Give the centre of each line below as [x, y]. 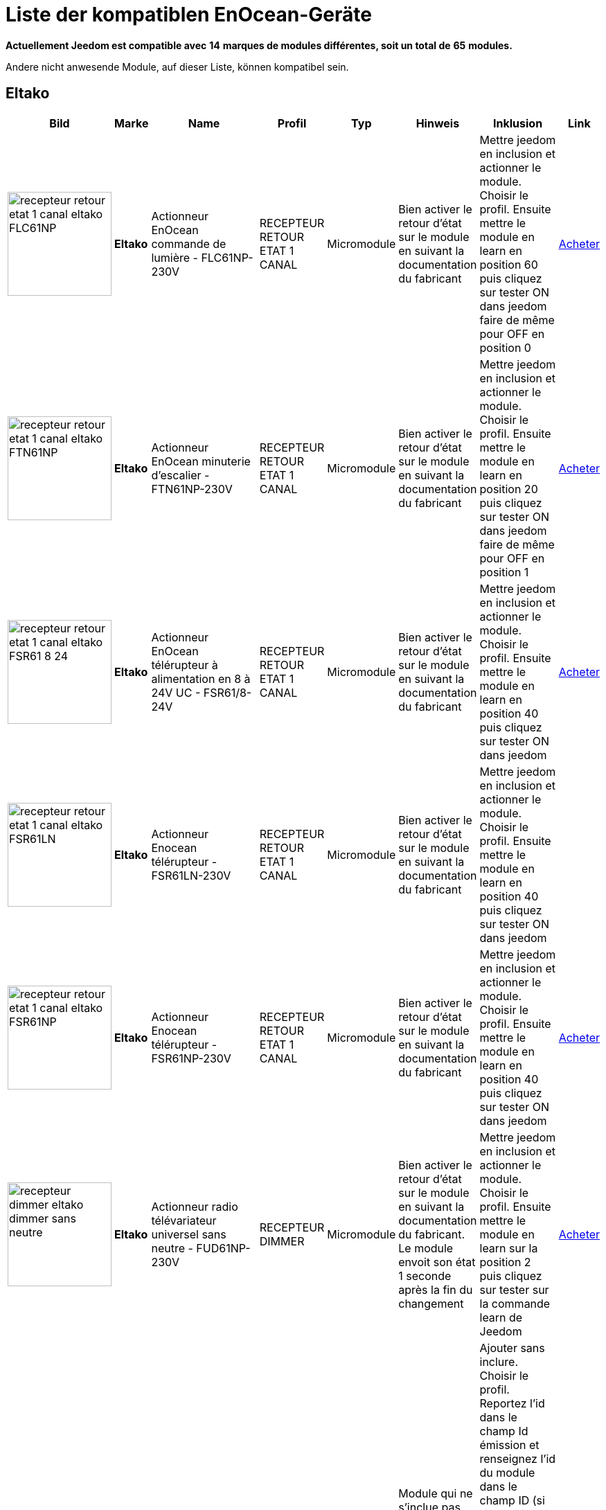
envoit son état [437, 1262]
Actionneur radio [195, 1206]
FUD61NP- [223, 1248]
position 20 [509, 489]
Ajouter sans [512, 1348]
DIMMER [282, 1241]
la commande [515, 1303]
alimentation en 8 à [201, 678]
